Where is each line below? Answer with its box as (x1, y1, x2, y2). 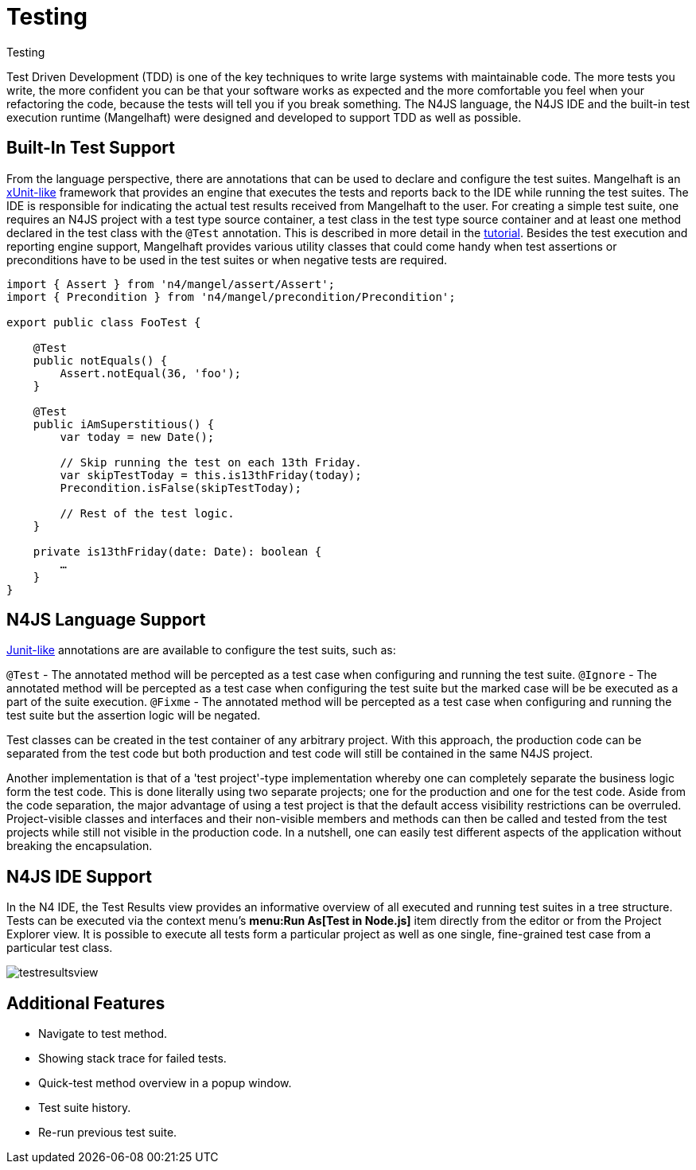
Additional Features (6, 993, 165, 1013)
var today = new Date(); (60, 430, 215, 443)
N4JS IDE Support (6, 866, 152, 887)
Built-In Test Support (6, 138, 175, 158)
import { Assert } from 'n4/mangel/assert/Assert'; (6, 277, 336, 291)
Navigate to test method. (38, 1027, 168, 1041)
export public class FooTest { (6, 315, 201, 329)
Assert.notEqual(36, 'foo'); (60, 366, 242, 380)
